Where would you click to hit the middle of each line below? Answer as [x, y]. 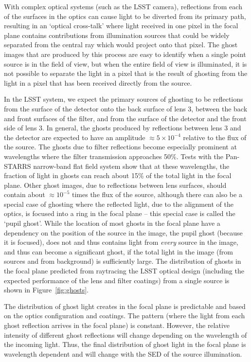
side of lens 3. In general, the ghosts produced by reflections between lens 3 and [123, 128]
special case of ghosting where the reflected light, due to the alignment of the [119, 204]
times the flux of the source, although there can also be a [157, 194]
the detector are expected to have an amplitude [75, 137]
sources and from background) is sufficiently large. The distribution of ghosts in [123, 261]
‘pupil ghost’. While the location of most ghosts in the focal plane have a [112, 223]
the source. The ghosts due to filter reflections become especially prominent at [120, 147]
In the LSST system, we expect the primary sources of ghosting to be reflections [124, 99]
